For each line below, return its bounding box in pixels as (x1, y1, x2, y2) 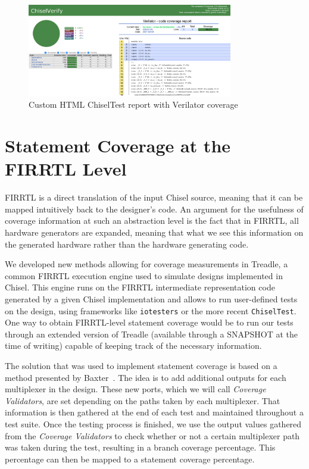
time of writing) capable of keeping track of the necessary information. (5, 339, 262, 352)
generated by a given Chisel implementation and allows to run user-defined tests (5, 292, 298, 305)
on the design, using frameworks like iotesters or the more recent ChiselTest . (5, 304, 296, 317)
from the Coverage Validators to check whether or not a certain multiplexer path (5, 429, 300, 442)
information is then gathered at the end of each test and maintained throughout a (5, 406, 304, 418)
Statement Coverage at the (5, 133, 231, 158)
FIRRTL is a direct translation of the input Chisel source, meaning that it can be (5, 191, 303, 204)
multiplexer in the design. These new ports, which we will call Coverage (5, 383, 266, 395)
